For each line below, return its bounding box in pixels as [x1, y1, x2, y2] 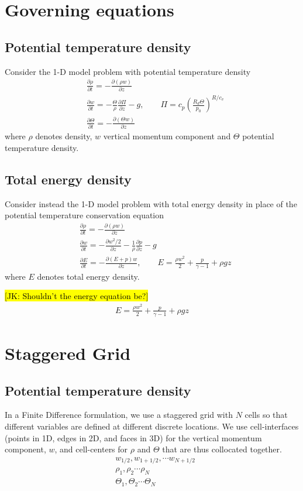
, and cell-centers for [54, 443, 128, 455]
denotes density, [35, 130, 92, 142]
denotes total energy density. [37, 270, 140, 282]
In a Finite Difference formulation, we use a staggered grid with [5, 408, 233, 421]
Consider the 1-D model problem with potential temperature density [5, 65, 251, 77]
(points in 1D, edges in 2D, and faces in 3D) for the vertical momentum [5, 431, 262, 444]
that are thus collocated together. [162, 443, 282, 455]
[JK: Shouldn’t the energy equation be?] [5, 290, 149, 302]
